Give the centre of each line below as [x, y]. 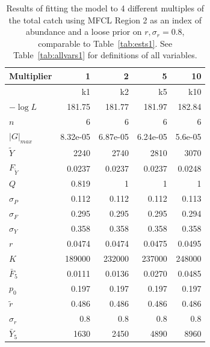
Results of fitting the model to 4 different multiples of [105, 8]
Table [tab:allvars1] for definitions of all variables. [105, 55]
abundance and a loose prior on [84, 32]
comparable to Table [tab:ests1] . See [105, 43]
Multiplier [31, 75]
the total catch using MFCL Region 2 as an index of [105, 20]
